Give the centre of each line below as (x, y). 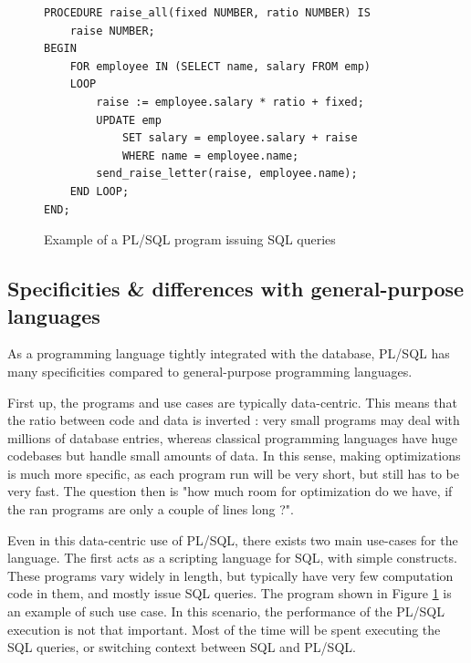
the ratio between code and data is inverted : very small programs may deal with (234, 420)
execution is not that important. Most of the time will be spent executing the (224, 629)
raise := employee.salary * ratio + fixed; (230, 102)
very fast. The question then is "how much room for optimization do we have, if (230, 491)
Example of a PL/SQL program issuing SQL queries (190, 239)
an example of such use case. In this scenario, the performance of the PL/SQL (226, 611)
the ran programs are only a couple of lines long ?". (151, 509)
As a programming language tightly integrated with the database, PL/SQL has (229, 353)
